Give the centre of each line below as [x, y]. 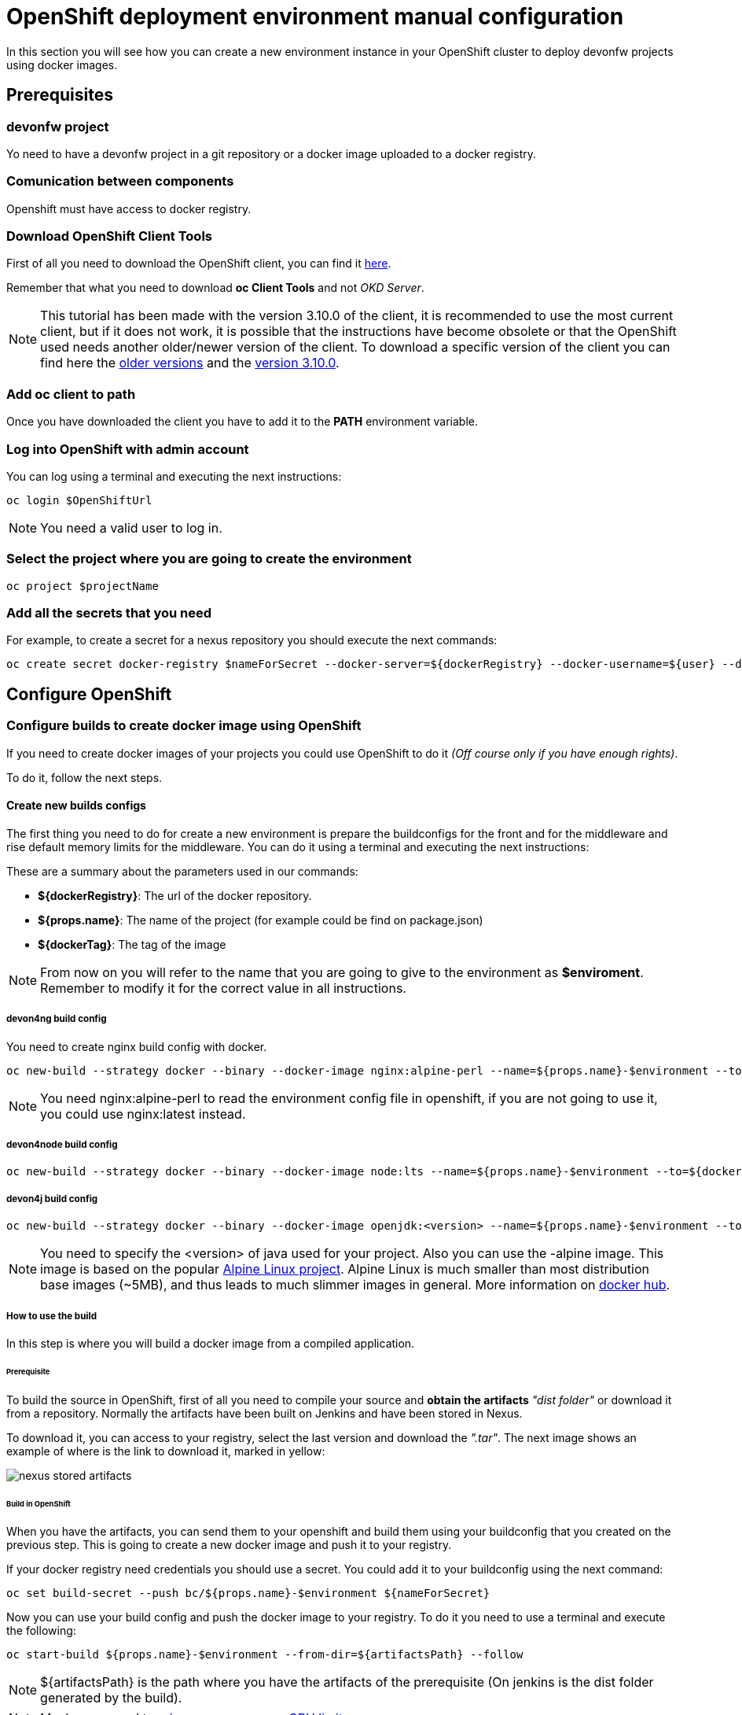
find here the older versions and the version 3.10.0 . [190, 363]
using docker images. [62, 65]
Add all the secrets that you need [109, 613]
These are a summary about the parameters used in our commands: [182, 871]
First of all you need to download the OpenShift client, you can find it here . [199, 264]
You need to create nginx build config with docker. [137, 1046]
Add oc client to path [71, 394]
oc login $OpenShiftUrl [79, 500]
